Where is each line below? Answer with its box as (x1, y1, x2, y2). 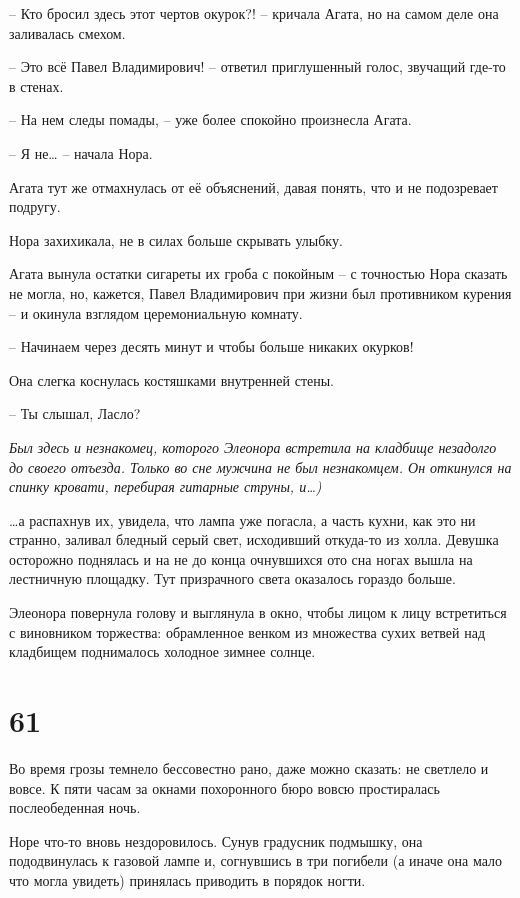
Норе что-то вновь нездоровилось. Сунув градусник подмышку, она (9, 830, 423, 851)
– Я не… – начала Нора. (9, 142, 153, 163)
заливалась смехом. (9, 22, 126, 43)
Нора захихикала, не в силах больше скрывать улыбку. (9, 229, 343, 250)
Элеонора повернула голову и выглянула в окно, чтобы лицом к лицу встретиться (9, 602, 507, 623)
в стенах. (9, 75, 64, 96)
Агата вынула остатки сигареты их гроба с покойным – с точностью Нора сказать (9, 263, 508, 284)
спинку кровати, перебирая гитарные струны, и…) (9, 476, 322, 497)
